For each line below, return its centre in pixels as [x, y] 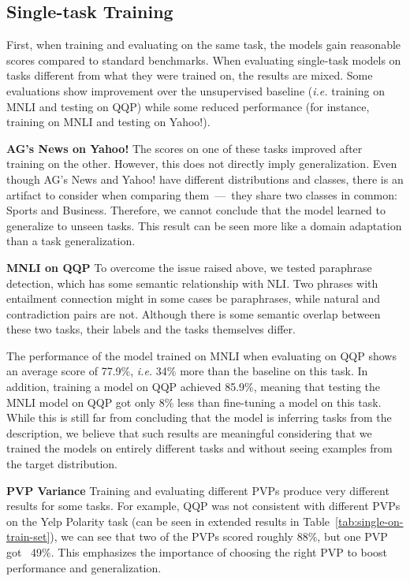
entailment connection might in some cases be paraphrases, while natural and [194, 298]
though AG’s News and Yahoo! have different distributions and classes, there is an [205, 179]
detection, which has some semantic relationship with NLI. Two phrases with [192, 283]
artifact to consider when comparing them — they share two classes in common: [202, 194]
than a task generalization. [71, 241]
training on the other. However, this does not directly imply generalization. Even [202, 164]
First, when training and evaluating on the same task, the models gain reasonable [204, 45]
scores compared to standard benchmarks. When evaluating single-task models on [204, 60]
